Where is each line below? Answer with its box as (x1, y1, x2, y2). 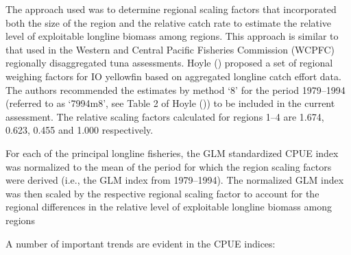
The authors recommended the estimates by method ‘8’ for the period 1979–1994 (5, 82, 346, 97)
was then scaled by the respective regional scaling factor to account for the (5, 186, 319, 200)
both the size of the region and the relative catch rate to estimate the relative (5, 15, 332, 29)
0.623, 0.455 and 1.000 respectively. (5, 123, 154, 137)
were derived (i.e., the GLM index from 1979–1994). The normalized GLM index (5, 173, 344, 187)
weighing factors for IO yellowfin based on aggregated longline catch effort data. (5, 69, 341, 83)
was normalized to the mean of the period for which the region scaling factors (5, 159, 332, 173)
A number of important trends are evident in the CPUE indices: (5, 236, 276, 250)
